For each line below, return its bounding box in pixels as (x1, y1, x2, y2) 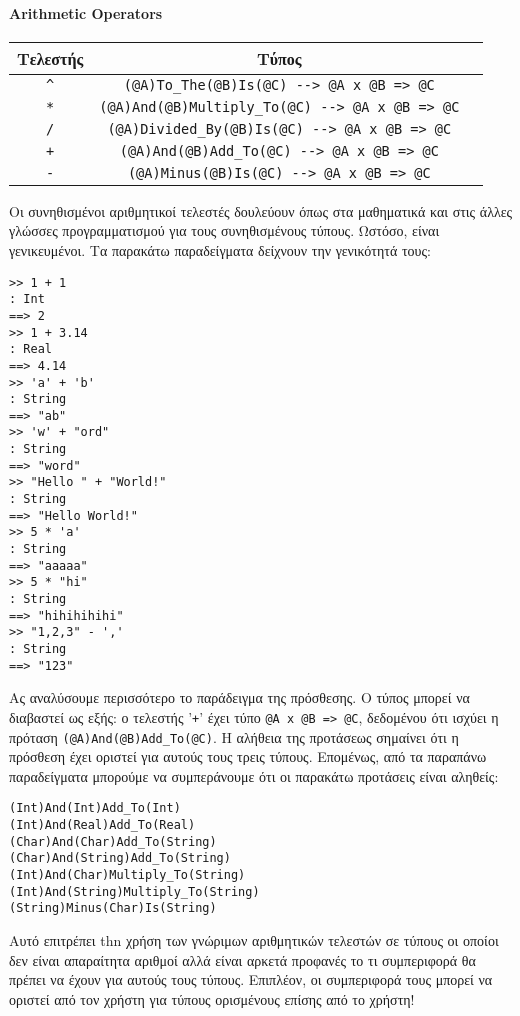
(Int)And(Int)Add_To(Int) (9, 801, 181, 816)
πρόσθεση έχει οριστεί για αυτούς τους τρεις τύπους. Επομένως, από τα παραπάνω (9, 746, 487, 767)
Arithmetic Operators (9, 2, 163, 23)
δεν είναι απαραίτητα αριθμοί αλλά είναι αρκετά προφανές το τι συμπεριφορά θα (9, 949, 476, 970)
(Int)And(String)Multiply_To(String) (9, 884, 260, 899)
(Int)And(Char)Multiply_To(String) (9, 868, 246, 883)
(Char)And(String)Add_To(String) (9, 851, 231, 866)
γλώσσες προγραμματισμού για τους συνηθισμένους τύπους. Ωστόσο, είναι (9, 220, 440, 241)
